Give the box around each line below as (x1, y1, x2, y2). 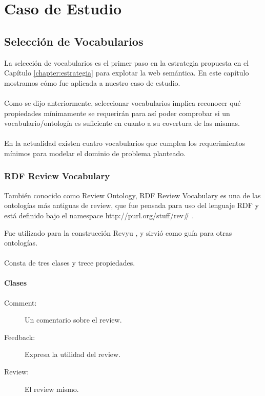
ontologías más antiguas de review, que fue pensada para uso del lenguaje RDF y (4, 200, 259, 211)
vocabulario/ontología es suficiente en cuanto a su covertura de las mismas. (4, 118, 240, 128)
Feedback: (4, 331, 35, 342)
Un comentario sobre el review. (25, 314, 122, 325)
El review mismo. (25, 383, 79, 394)
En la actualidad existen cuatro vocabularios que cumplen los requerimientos (4, 138, 246, 148)
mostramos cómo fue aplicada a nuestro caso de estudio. (4, 77, 180, 88)
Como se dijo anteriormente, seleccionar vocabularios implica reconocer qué (4, 97, 241, 108)
